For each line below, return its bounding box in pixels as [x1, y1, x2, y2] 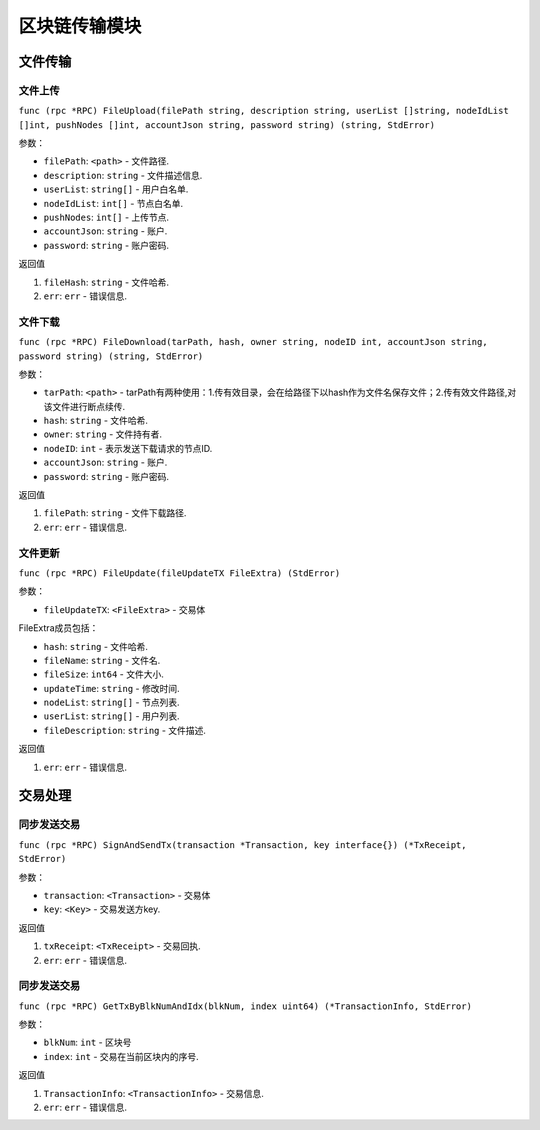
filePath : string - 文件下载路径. [43, 507, 187, 519]
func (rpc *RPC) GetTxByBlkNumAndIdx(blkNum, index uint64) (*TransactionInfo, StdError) [18, 1000, 472, 1012]
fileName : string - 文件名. [43, 654, 161, 666]
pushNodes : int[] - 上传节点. [43, 211, 170, 224]
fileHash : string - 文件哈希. [43, 276, 170, 288]
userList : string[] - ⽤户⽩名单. [43, 183, 189, 195]
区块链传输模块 [18, 15, 142, 37]
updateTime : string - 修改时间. [43, 682, 180, 694]
